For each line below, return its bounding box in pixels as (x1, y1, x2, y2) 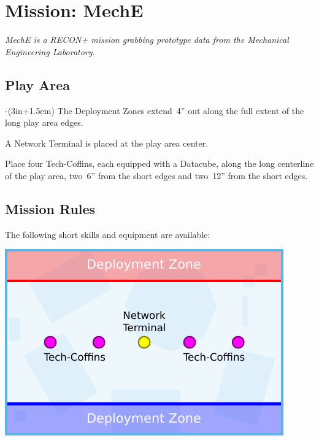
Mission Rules (5, 199, 96, 218)
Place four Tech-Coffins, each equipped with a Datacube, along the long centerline (5, 157, 314, 170)
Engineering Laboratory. (5, 45, 95, 58)
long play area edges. (5, 116, 83, 129)
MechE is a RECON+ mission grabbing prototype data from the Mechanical (5, 33, 289, 46)
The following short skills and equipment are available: (5, 228, 210, 240)
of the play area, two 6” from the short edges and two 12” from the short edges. (5, 169, 308, 182)
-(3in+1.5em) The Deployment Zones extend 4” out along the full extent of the (5, 104, 304, 117)
